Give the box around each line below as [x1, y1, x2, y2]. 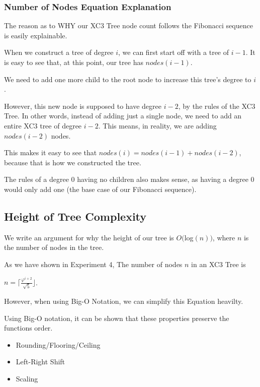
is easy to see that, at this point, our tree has [4, 57, 143, 67]
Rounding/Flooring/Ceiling [16, 339, 101, 350]
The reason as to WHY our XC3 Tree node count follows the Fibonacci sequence [4, 20, 253, 31]
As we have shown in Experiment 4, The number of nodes [4, 259, 183, 269]
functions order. [4, 322, 53, 333]
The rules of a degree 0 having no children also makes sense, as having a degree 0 [4, 174, 254, 184]
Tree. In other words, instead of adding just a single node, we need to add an [4, 110, 242, 121]
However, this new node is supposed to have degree [4, 100, 162, 111]
